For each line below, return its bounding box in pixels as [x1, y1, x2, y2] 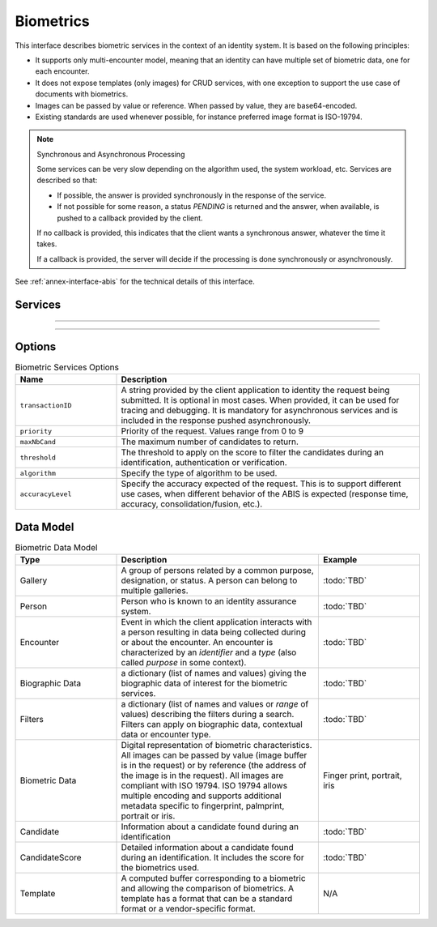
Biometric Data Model [15, 542, 98, 553]
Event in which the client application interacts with [121, 617, 312, 628]
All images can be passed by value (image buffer [121, 750, 308, 761]
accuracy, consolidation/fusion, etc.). [121, 498, 263, 510]
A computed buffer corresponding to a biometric [121, 873, 307, 884]
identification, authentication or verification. [121, 457, 287, 468]
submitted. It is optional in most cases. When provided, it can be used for [121, 395, 400, 406]
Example [322, 554, 358, 566]
